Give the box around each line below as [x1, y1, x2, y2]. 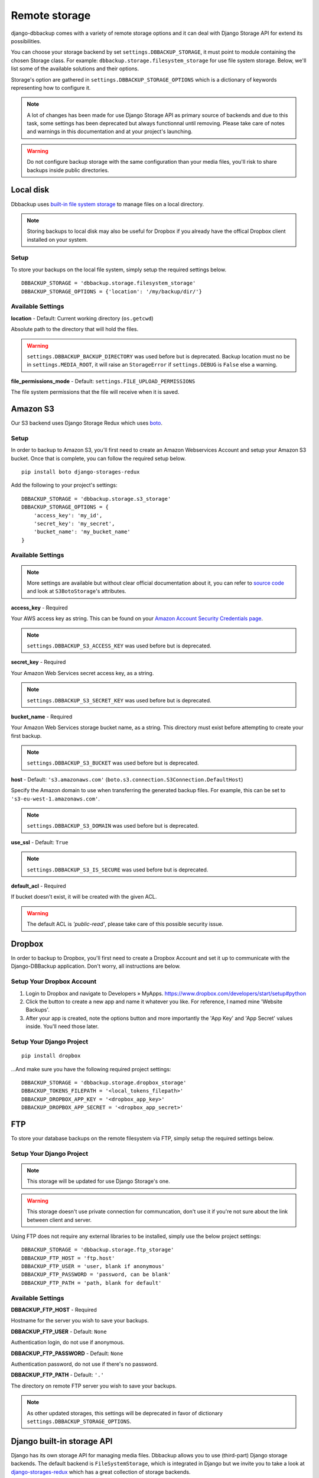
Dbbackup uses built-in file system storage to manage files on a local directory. [11, 200, 204, 208]
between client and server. [27, 1216, 92, 1223]
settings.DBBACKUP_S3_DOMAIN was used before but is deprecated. [27, 822, 199, 829]
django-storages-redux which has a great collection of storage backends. [11, 1468, 191, 1475]
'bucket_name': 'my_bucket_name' [33, 529, 131, 535]
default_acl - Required [11, 883, 66, 889]
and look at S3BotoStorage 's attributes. [27, 588, 126, 595]
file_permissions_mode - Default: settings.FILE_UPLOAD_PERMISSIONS [11, 377, 196, 384]
